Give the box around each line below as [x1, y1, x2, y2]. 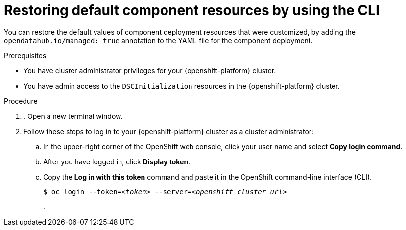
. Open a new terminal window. [24, 112, 123, 120]
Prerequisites [4, 51, 47, 60]
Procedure [4, 96, 38, 105]
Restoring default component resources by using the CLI [4, 2, 380, 19]
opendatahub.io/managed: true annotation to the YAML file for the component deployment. [4, 36, 313, 45]
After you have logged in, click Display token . [43, 157, 191, 166]
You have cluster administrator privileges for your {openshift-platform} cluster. [24, 66, 276, 75]
